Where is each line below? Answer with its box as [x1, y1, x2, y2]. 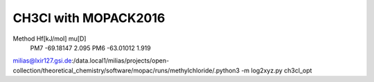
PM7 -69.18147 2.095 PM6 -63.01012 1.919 [30, 43, 152, 52]
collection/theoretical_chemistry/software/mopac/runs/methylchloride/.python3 [12, 66, 240, 74]
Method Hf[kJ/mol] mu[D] [12, 34, 87, 43]
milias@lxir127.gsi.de [12, 57, 72, 65]
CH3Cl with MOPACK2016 [12, 10, 166, 25]
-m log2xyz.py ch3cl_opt [241, 66, 312, 74]
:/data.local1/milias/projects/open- [71, 57, 170, 65]
